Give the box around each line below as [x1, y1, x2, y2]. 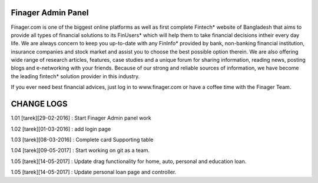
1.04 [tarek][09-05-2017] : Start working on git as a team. [11, 147, 150, 154]
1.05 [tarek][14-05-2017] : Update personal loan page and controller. [11, 168, 177, 176]
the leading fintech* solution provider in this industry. [11, 72, 140, 79]
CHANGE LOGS [11, 99, 68, 109]
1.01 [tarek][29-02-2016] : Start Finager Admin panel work [11, 115, 151, 122]
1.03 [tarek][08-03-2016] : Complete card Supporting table [11, 136, 154, 143]
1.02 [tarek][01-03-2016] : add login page [11, 125, 111, 132]
